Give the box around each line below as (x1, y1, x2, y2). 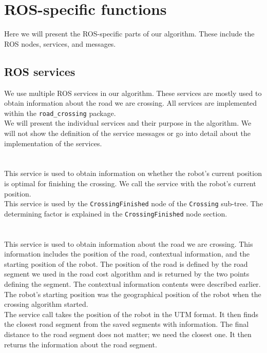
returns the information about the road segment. (4, 339, 157, 349)
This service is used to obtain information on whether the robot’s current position (4, 168, 262, 179)
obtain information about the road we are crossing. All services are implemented (4, 97, 257, 108)
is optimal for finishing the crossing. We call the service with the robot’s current (4, 178, 256, 188)
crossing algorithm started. (4, 299, 88, 309)
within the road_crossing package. (4, 107, 116, 118)
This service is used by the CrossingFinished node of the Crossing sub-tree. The (4, 198, 263, 209)
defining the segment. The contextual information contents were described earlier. (4, 278, 261, 289)
